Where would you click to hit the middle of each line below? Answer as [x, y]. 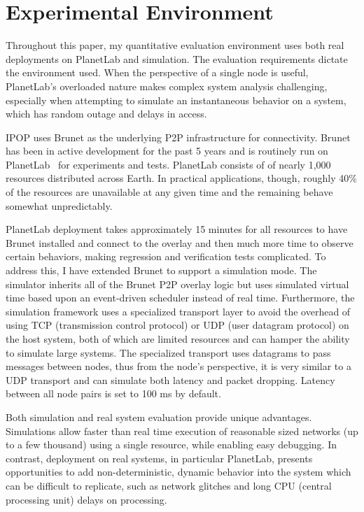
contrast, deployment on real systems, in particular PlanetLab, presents [159, 458]
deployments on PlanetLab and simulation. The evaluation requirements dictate [177, 58]
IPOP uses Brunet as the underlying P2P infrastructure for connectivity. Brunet [178, 137]
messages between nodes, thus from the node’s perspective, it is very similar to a [178, 366]
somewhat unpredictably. [59, 205]
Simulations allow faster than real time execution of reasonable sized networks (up [182, 431]
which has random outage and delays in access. [106, 114]
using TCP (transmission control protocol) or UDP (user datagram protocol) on [177, 325]
